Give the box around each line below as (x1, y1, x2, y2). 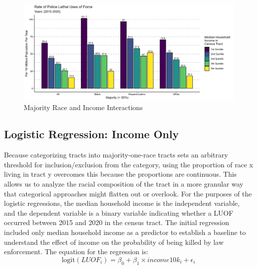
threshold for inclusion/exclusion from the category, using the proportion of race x (4, 159, 253, 169)
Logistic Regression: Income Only (4, 126, 179, 142)
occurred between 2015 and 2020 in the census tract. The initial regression (4, 217, 229, 228)
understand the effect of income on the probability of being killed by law (4, 236, 224, 247)
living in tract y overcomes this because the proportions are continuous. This (4, 169, 237, 179)
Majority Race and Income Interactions (24, 102, 143, 113)
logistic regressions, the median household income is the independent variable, (4, 198, 240, 208)
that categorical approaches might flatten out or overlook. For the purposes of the (4, 188, 252, 198)
